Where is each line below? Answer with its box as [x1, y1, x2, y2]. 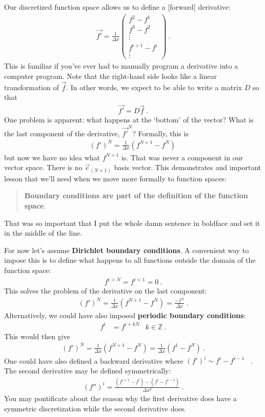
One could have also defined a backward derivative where [4, 355, 184, 366]
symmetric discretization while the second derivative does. [4, 403, 187, 413]
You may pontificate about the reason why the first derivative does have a [4, 393, 237, 404]
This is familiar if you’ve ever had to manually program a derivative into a [4, 60, 238, 71]
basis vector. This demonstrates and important [114, 162, 261, 173]
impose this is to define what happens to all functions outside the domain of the [4, 255, 256, 265]
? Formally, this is [132, 128, 189, 138]
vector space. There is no [4, 162, 83, 173]
